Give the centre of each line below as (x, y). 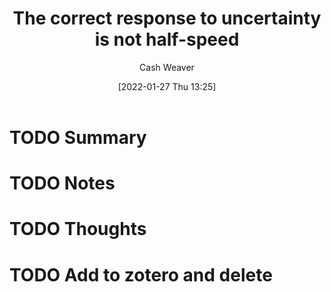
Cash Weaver (167, 67)
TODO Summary (78, 137)
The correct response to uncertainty (167, 18)
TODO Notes (62, 183)
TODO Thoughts (78, 229)
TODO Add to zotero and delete (141, 274)
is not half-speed (167, 39)
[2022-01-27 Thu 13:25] (167, 86)
